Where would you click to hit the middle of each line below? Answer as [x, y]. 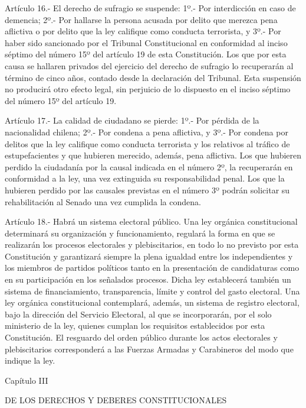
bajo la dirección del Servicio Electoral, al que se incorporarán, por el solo [138, 314]
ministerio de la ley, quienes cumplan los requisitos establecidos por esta [135, 326]
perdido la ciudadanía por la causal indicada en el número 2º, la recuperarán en [149, 166]
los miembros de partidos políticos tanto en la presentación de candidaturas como [152, 268]
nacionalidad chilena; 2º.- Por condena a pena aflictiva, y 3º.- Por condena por [147, 132]
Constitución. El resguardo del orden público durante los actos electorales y [141, 337]
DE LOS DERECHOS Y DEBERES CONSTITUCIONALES [116, 400]
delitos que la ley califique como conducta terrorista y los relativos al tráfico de [147, 143]
